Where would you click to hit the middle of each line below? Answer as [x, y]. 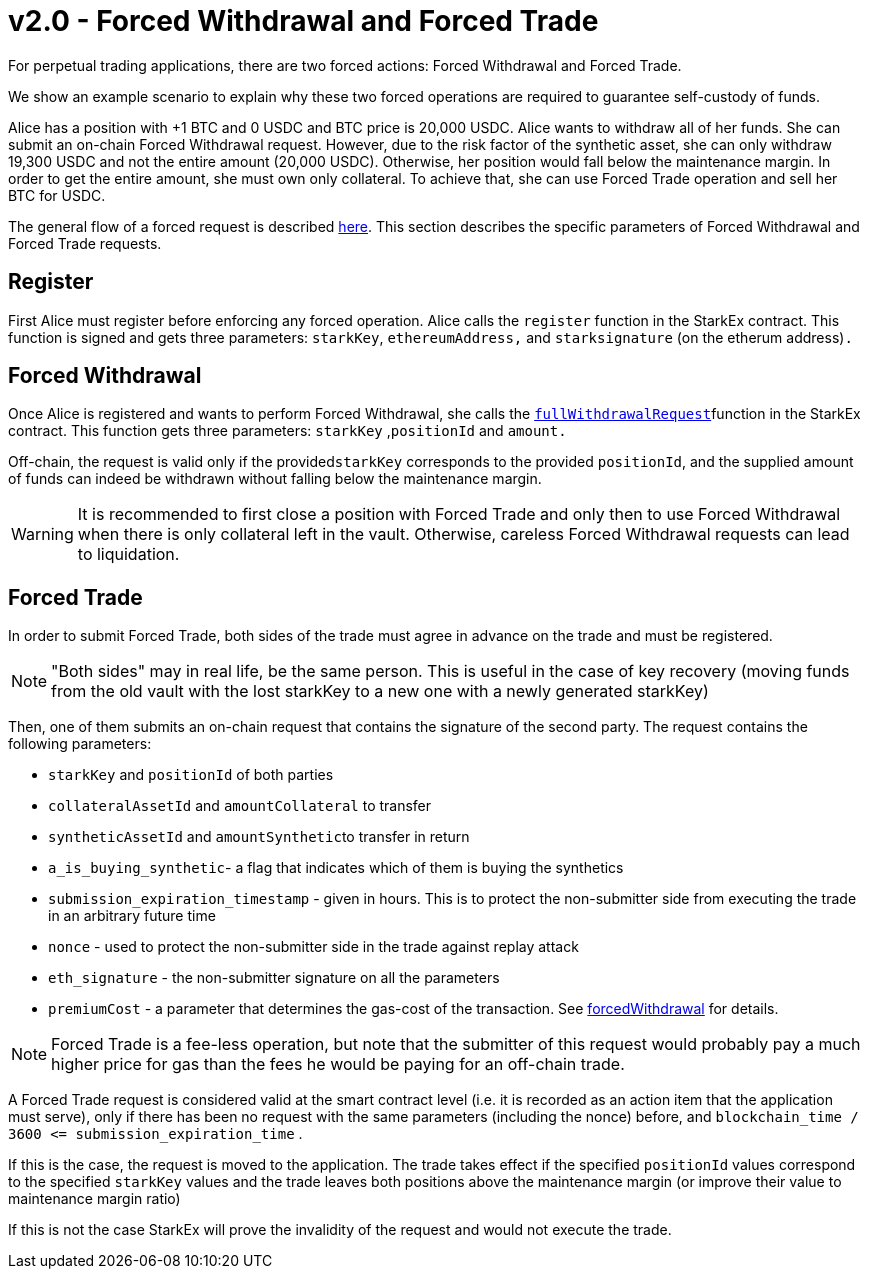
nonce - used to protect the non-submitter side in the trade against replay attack [313, 947]
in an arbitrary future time [132, 916]
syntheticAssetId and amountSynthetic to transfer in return [259, 837]
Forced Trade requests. [85, 243]
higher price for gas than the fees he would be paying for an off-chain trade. [338, 1064]
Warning [42, 534]
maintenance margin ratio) [94, 1199]
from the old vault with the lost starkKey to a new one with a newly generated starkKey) [380, 691]
